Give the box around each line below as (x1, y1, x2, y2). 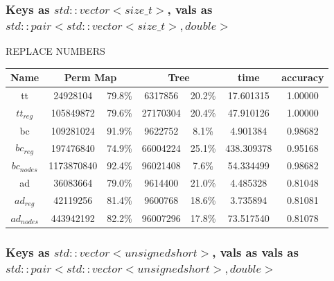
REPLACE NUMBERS (6, 44, 105, 58)
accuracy (281, 70, 324, 85)
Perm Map (64, 70, 117, 85)
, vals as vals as (212, 243, 299, 260)
